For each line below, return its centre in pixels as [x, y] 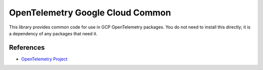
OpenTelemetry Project [44, 59]
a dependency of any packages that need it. [53, 33]
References [27, 48]
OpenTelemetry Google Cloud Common [90, 13]
